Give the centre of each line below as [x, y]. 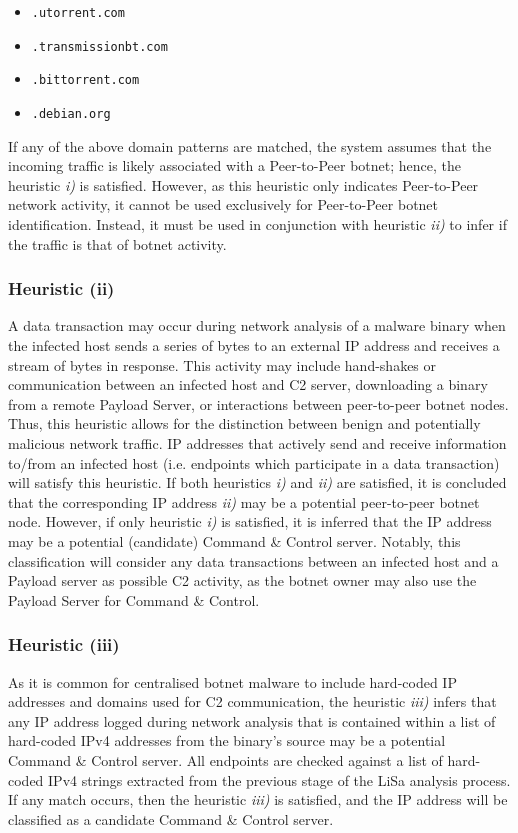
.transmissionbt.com [99, 46]
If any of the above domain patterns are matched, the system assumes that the [250, 145]
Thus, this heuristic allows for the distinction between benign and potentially [244, 423]
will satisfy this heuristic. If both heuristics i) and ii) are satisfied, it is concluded [257, 482]
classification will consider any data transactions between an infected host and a [253, 560]
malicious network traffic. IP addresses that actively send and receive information [257, 442]
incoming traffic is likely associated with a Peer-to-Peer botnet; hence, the [234, 165]
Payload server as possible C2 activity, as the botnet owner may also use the [242, 580]
